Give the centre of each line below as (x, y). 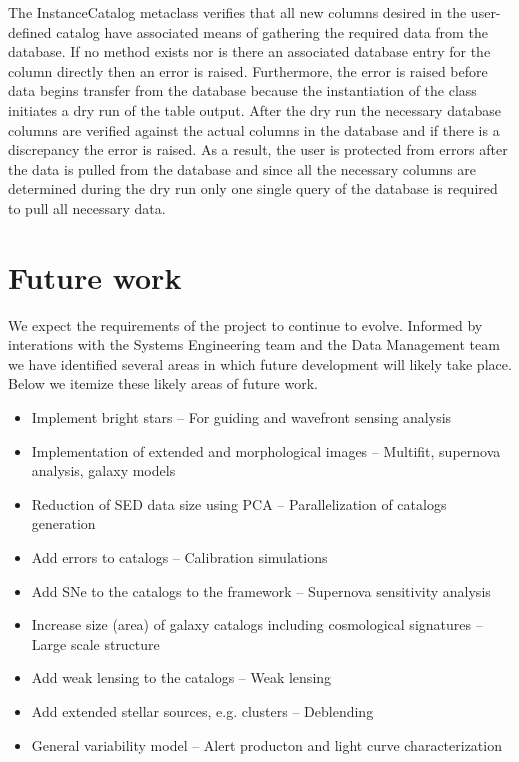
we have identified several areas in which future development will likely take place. (260, 363)
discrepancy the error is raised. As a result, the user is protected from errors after (258, 149)
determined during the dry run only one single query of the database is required (253, 188)
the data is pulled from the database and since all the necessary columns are (242, 168)
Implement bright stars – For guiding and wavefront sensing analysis (241, 417)
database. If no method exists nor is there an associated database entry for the (249, 51)
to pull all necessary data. (87, 207)
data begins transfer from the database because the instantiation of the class (242, 90)
